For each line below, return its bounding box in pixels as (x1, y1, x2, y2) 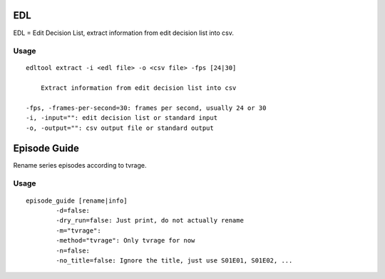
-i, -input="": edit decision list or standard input (26, 114, 217, 122)
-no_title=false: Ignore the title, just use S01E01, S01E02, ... (56, 257, 293, 265)
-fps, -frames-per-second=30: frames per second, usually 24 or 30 (26, 104, 267, 112)
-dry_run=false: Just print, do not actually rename (56, 216, 244, 225)
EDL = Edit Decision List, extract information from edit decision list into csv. (13, 29, 235, 37)
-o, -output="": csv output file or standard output (26, 123, 214, 132)
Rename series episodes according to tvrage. (13, 161, 147, 169)
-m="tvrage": (56, 226, 101, 235)
